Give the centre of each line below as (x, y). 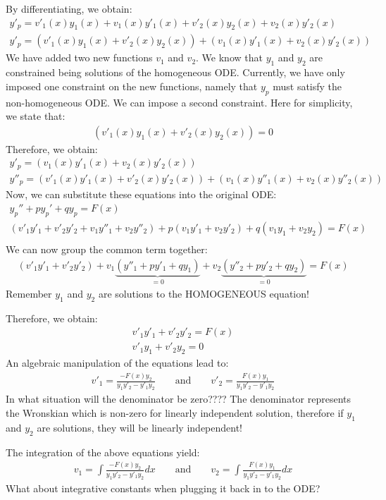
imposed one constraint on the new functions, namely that (132, 86)
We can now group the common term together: (107, 249)
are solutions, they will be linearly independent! (140, 427)
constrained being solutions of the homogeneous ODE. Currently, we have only (175, 72)
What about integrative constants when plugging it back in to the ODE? (163, 488)
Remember (29, 293)
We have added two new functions (79, 57)
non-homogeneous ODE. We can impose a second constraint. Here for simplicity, (179, 102)
